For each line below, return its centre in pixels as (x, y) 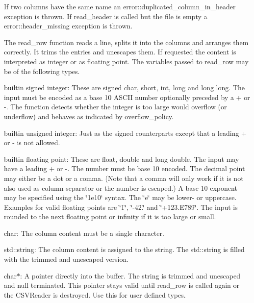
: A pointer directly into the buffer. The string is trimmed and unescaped (130, 275)
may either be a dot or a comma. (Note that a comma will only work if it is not (124, 178)
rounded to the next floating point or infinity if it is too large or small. (110, 216)
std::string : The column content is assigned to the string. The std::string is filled (124, 249)
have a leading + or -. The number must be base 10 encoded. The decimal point (125, 168)
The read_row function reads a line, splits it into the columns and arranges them (126, 42)
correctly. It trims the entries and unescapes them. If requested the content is (120, 52)
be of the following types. (42, 71)
